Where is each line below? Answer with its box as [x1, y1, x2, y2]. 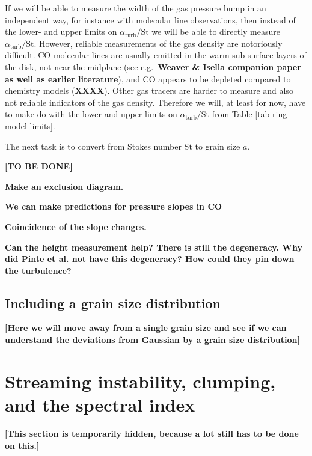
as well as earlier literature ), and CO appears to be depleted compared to [5, 72, 291, 85]
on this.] [5, 439, 40, 451]
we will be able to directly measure [151, 25, 280, 38]
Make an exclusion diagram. [5, 180, 124, 192]
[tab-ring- [255, 108, 290, 120]
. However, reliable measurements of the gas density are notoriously [34, 37, 283, 49]
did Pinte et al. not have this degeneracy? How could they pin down [5, 252, 295, 265]
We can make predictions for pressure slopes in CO [5, 200, 222, 213]
